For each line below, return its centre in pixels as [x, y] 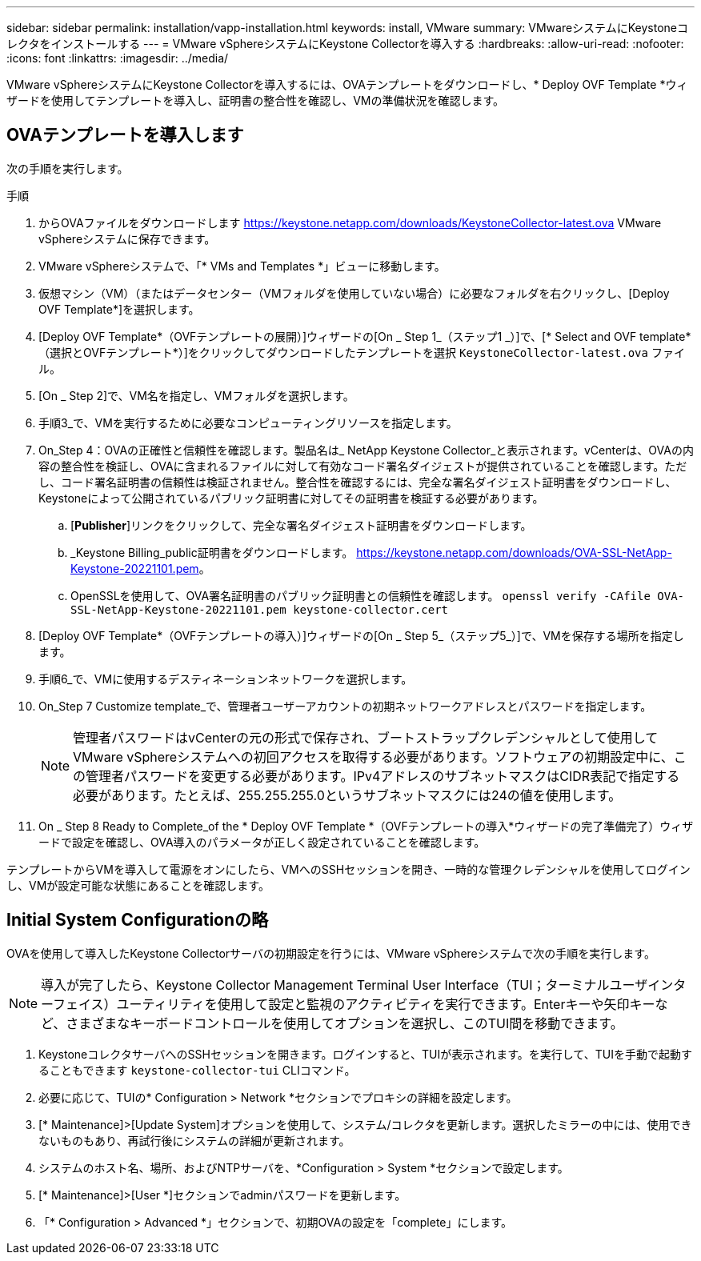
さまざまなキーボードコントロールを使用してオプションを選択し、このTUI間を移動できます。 [344, 1023]
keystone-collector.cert [371, 609]
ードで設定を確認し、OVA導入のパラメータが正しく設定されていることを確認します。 [262, 842]
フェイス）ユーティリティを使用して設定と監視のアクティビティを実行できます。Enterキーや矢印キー [354, 1004]
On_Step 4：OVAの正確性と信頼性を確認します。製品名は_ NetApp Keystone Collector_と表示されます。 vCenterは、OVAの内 [366, 450]
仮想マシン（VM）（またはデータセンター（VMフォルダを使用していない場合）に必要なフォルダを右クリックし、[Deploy [354, 293]
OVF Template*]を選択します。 [119, 309]
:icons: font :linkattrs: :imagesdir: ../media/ [118, 58]
